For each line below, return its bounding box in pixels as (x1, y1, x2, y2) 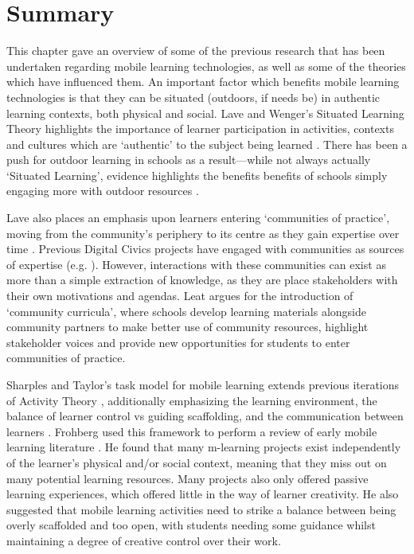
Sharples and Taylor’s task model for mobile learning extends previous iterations (6, 376, 400, 392)
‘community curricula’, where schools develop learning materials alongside (6, 302, 367, 319)
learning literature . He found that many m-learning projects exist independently (6, 439, 401, 455)
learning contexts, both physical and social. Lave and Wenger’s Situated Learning (6, 104, 404, 121)
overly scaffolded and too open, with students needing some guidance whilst (6, 517, 376, 533)
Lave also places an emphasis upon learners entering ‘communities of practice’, (6, 209, 390, 226)
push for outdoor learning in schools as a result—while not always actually (6, 151, 371, 168)
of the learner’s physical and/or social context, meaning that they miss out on (6, 454, 387, 470)
